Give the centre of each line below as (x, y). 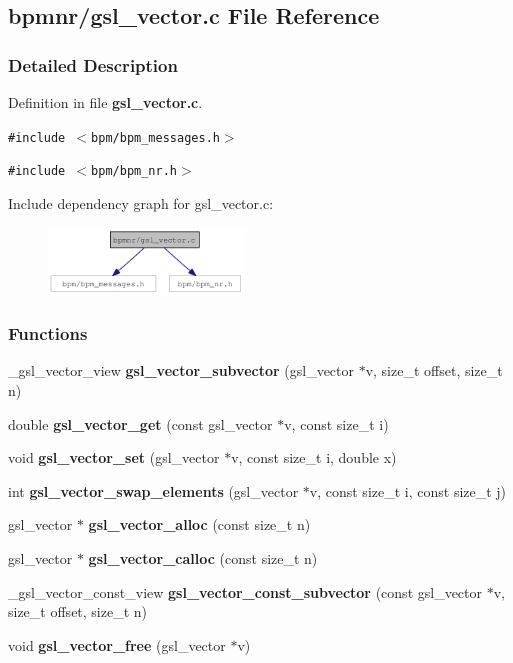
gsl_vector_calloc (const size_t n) (203, 557)
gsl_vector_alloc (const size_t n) (199, 524)
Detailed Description (93, 64)
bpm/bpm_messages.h (155, 137)
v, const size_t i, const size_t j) (408, 490)
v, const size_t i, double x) (314, 457)
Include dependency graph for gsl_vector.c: (141, 202)
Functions (48, 333)
